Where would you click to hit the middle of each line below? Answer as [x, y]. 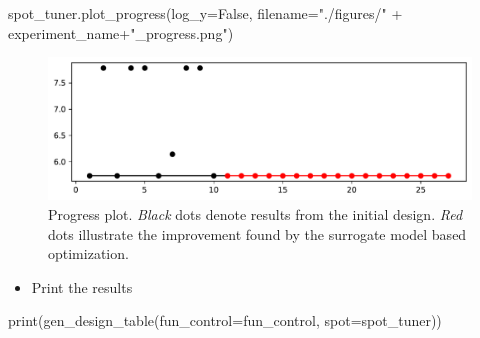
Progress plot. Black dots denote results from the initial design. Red [255, 214]
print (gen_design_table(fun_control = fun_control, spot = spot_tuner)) [225, 320]
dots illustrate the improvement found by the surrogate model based [257, 233]
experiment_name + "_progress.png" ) [121, 32]
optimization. [88, 253]
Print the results [82, 286]
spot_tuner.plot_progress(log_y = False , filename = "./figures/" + [205, 13]
